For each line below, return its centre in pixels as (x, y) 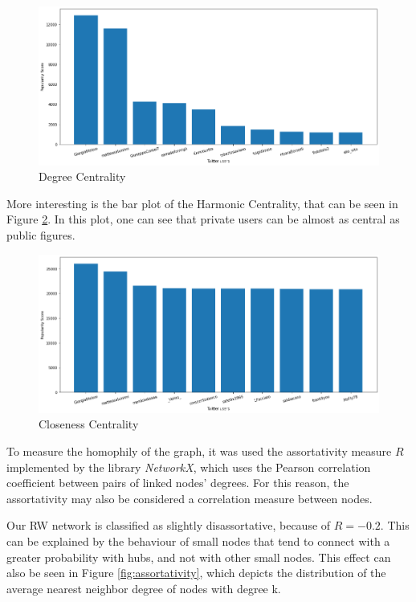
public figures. (41, 235)
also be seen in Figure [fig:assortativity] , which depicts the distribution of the (196, 573)
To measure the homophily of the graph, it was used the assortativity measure (199, 450)
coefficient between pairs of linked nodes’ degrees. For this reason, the (178, 483)
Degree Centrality (82, 176)
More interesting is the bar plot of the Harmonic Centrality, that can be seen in (202, 203)
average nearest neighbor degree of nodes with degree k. (144, 588)
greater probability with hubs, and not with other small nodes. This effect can (199, 557)
